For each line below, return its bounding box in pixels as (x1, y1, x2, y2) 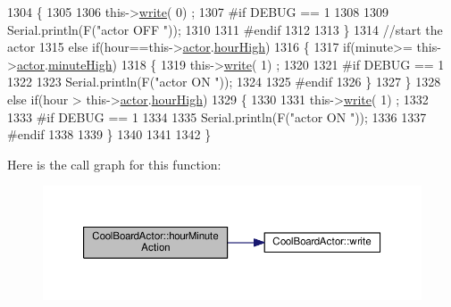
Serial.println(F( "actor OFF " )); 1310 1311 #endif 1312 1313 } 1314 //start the (7, 20, 443, 38)
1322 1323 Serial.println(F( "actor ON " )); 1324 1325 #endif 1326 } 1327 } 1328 (7, 72, 441, 91)
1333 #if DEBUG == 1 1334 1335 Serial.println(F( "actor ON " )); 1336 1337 (7, 107, 427, 126)
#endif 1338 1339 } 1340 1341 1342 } (7, 125, 212, 144)
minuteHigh (47, 54, 113, 73)
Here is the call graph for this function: (7, 154, 221, 173)
